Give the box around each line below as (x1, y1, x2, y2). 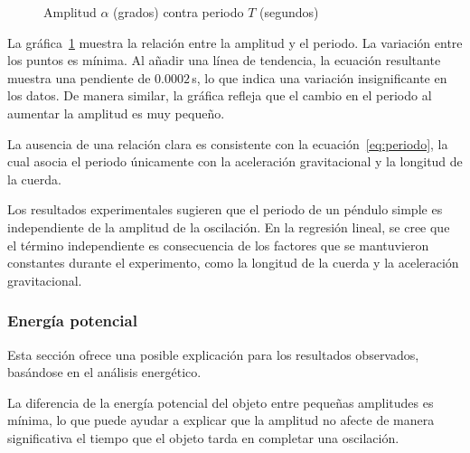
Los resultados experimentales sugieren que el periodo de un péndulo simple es (7, 200, 443, 219)
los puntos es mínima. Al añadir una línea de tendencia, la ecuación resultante (7, 51, 441, 70)
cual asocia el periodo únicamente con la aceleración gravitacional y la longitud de (7, 152, 463, 171)
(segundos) (259, 3, 319, 21)
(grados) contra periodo (113, 3, 244, 21)
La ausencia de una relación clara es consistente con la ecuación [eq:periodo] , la (7, 134, 448, 153)
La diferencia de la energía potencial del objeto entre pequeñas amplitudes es (7, 392, 434, 411)
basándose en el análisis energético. (7, 363, 202, 382)
